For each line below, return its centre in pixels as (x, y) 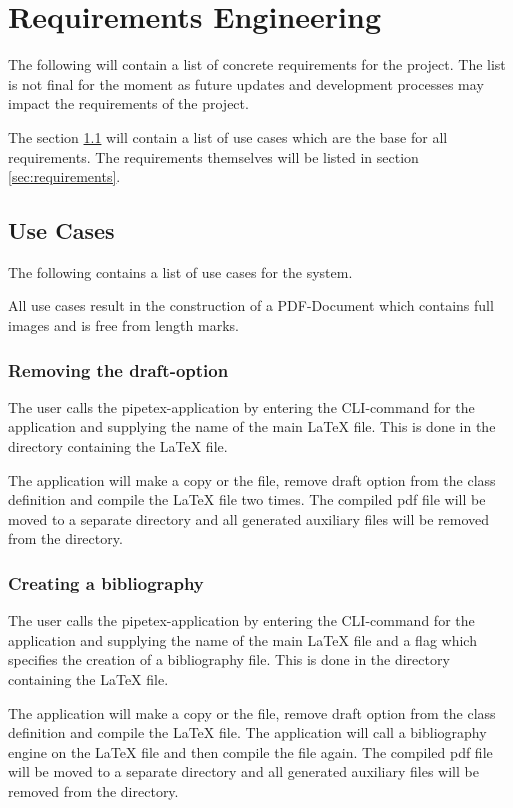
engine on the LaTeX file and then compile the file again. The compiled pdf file (250, 751)
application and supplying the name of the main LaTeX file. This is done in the (252, 426)
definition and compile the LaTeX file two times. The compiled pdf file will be (247, 499)
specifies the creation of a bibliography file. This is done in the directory (229, 659)
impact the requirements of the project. (128, 103)
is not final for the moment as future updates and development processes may (246, 83)
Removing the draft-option (118, 369)
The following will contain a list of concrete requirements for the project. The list (257, 64)
